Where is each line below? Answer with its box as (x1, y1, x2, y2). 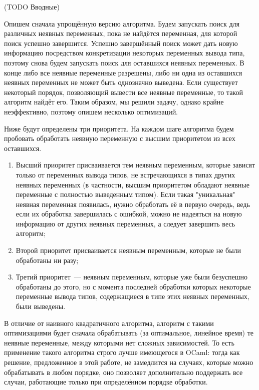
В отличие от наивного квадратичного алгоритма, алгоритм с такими (4, 317, 214, 328)
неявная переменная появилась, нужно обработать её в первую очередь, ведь (16, 198, 250, 209)
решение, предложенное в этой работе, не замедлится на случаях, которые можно (4, 357, 253, 367)
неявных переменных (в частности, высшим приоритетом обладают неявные (16, 179, 249, 189)
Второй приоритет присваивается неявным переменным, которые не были (16, 245, 241, 255)
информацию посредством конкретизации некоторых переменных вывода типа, (4, 47, 245, 58)
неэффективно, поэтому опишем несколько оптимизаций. (4, 106, 178, 116)
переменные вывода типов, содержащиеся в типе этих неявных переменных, (16, 291, 249, 301)
